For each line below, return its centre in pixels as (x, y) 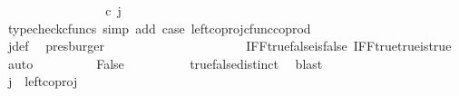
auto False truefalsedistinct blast (165, 63)
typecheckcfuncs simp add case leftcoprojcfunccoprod (159, 28)
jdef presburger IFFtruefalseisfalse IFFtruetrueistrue (229, 46)
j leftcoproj (43, 81)
